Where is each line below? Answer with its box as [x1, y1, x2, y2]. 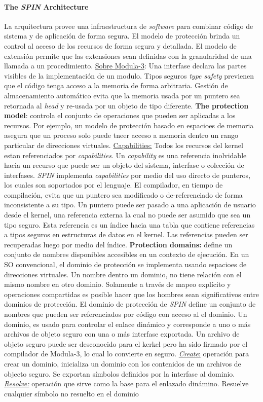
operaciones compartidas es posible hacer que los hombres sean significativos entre [4, 288, 259, 299]
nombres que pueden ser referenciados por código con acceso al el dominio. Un [4, 309, 247, 319]
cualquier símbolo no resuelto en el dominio [4, 388, 139, 398]
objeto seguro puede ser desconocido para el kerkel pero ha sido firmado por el [4, 338, 248, 349]
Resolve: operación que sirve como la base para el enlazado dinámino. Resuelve [4, 378, 249, 389]
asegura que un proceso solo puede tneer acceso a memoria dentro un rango [4, 130, 239, 140]
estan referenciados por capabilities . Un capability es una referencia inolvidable [4, 150, 247, 160]
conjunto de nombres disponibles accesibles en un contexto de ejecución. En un [4, 249, 249, 260]
